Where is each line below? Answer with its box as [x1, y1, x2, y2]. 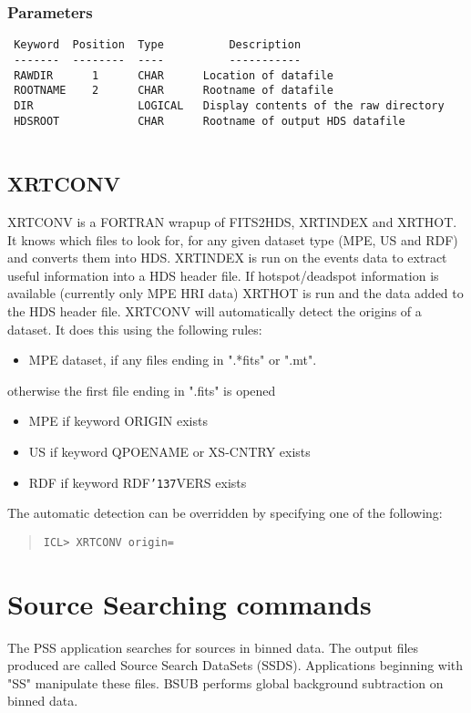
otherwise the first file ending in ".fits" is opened [7, 380, 276, 399]
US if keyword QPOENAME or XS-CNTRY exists [28, 441, 311, 460]
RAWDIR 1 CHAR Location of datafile [14, 68, 333, 82]
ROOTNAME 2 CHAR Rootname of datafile [14, 84, 333, 98]
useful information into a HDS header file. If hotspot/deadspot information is [7, 265, 439, 284]
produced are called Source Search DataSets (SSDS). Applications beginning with [7, 656, 464, 675]
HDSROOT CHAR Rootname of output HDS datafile [14, 114, 405, 128]
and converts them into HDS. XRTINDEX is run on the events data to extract [7, 248, 447, 267]
